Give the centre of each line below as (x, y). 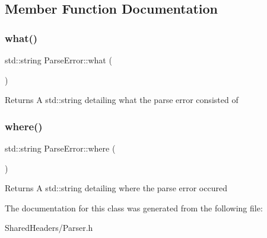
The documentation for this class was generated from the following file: (134, 208)
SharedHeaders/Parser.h (49, 228)
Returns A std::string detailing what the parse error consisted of (122, 100)
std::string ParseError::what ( (58, 60)
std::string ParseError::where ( (60, 148)
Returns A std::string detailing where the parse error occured (116, 188)
